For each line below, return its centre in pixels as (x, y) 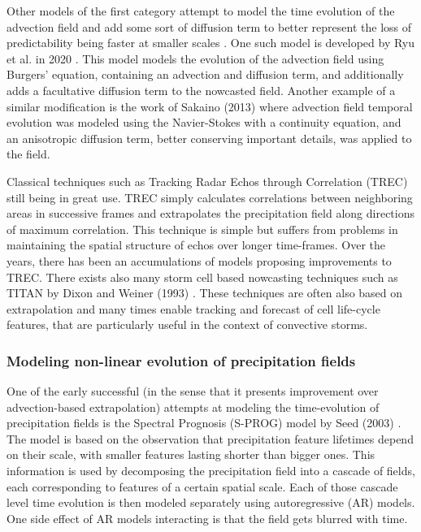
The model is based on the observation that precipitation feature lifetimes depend (210, 438)
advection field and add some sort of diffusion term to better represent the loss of (209, 26)
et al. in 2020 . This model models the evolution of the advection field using (195, 58)
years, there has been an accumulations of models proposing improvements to (199, 260)
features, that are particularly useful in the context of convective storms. (187, 324)
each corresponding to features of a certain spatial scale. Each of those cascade (202, 486)
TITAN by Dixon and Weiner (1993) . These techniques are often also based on (205, 293)
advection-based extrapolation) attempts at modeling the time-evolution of (193, 407)
